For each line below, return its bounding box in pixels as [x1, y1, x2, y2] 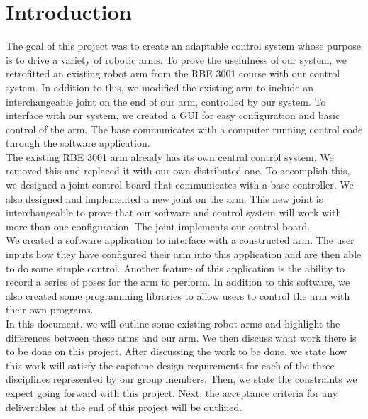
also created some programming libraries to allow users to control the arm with [6, 288, 350, 303]
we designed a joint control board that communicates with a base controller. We [6, 177, 354, 192]
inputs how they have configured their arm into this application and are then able [6, 247, 362, 262]
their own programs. [6, 302, 94, 317]
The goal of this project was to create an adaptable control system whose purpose [6, 38, 362, 53]
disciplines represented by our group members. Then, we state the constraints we [6, 371, 357, 386]
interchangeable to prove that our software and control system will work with [6, 205, 342, 220]
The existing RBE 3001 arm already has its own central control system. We [6, 149, 334, 164]
